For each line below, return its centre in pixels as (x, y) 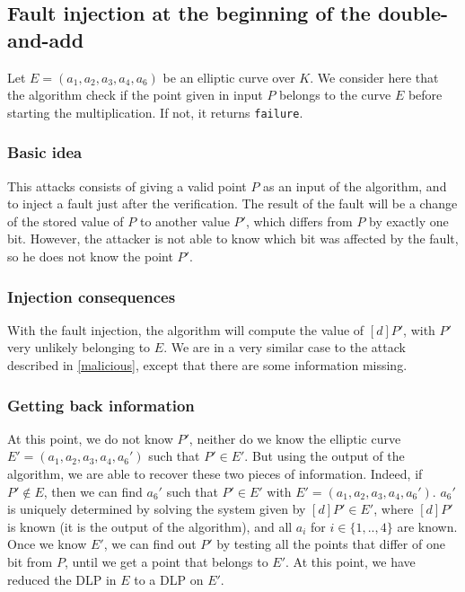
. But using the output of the (325, 456)
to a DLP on (169, 579)
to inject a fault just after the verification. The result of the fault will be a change (232, 203)
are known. (427, 526)
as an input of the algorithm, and (355, 186)
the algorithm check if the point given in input (135, 95)
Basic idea (45, 152)
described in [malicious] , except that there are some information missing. (207, 365)
